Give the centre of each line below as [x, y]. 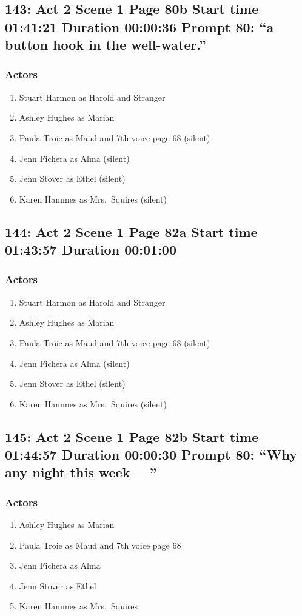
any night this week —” [81, 472]
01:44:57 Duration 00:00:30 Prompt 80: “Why [151, 454]
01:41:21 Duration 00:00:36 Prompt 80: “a [139, 26]
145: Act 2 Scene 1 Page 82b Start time [132, 436]
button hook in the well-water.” [106, 45]
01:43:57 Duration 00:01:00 [91, 249]
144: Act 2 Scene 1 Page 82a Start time [131, 231]
